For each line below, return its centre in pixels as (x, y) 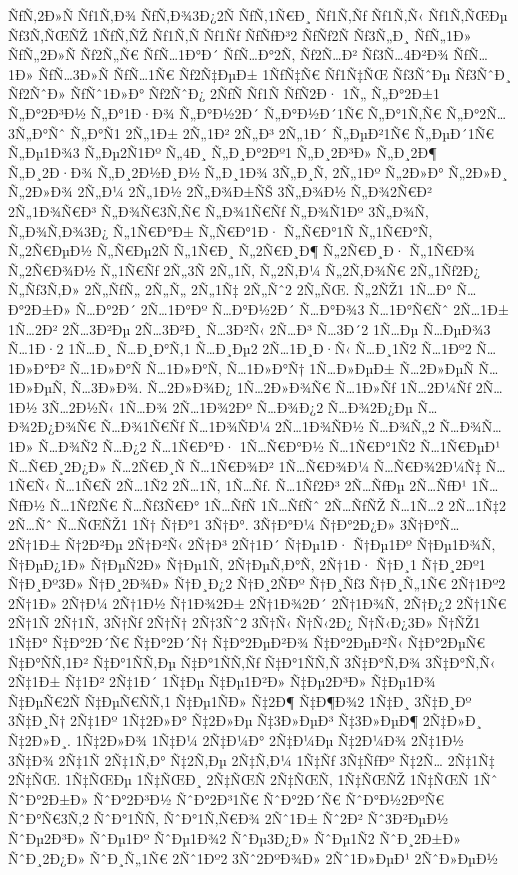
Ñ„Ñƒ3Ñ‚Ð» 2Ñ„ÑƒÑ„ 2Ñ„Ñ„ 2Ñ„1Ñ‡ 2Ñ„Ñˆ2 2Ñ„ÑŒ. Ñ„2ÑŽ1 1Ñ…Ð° (230, 289)
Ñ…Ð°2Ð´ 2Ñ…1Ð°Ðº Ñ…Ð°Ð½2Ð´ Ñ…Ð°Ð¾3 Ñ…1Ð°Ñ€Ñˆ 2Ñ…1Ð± (292, 308)
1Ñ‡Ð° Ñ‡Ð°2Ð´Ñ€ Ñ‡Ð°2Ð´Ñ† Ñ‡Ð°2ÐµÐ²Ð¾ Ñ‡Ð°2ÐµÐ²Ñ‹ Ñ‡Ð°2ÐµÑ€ (247, 642)
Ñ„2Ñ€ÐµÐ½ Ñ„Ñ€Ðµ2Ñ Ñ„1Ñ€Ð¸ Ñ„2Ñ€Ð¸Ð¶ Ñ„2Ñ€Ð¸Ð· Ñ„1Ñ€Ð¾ (242, 250)
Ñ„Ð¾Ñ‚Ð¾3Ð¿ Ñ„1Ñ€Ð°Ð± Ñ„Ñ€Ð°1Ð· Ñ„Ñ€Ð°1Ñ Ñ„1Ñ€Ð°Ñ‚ (220, 230)
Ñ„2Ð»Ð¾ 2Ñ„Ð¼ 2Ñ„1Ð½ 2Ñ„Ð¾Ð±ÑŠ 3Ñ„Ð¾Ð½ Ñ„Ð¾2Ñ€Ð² (220, 191)
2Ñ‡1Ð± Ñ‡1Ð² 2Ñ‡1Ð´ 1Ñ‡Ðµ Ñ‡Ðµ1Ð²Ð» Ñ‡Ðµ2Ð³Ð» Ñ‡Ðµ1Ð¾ (222, 681)
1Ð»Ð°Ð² (37, 367)
